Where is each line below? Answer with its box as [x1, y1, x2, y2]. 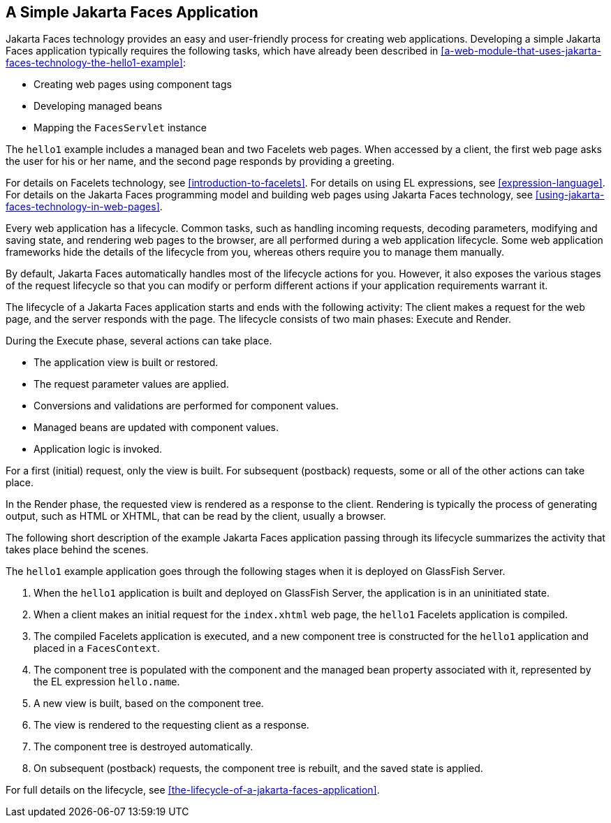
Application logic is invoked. [34, 443, 163, 456]
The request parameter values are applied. [34, 378, 229, 391]
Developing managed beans [34, 100, 163, 112]
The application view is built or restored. [34, 356, 219, 369]
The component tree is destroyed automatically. [34, 741, 253, 753]
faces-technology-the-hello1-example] [6, 57, 183, 69]
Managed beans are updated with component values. [34, 421, 279, 434]
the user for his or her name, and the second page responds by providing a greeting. [6, 155, 395, 168]
